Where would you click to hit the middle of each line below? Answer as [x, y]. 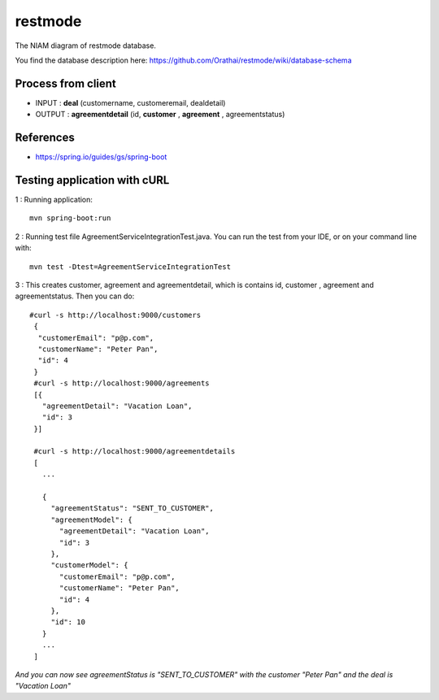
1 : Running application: [54, 200]
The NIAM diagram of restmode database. [85, 46]
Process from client [66, 83]
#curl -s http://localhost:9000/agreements [122, 383]
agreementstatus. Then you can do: [75, 296]
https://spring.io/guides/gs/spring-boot [101, 157]
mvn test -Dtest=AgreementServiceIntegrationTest [130, 267]
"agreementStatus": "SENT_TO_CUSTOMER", [133, 509]
